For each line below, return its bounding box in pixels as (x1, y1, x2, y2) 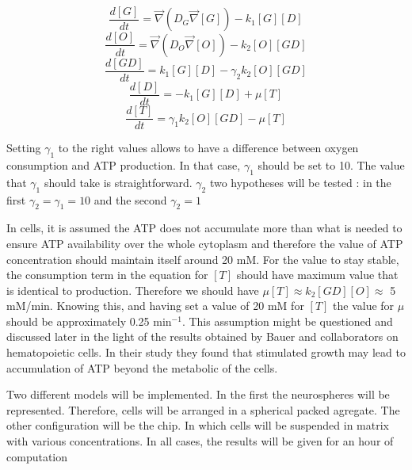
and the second (93, 191, 167, 208)
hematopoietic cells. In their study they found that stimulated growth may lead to (6, 344, 406, 361)
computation (6, 448, 68, 464)
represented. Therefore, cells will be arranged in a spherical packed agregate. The (6, 401, 400, 418)
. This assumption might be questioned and (181, 312, 393, 329)
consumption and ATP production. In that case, (6, 156, 241, 173)
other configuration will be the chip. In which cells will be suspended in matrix (6, 417, 389, 434)
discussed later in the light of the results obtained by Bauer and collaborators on (6, 328, 399, 345)
